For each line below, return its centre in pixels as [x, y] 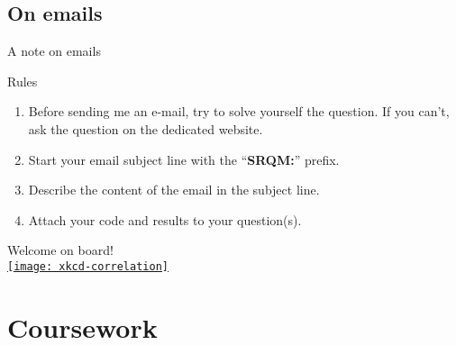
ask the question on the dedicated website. [146, 128]
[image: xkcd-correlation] [88, 266]
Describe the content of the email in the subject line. [174, 190]
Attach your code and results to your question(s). [165, 219]
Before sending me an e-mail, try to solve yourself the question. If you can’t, [239, 111]
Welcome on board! [60, 250]
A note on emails [54, 51]
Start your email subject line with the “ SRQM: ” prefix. [184, 159]
